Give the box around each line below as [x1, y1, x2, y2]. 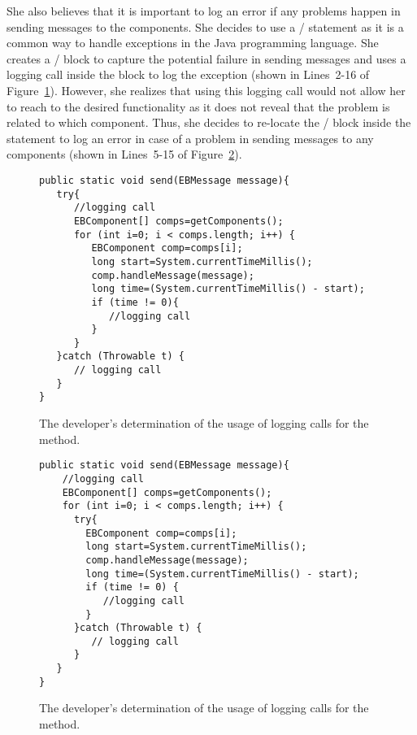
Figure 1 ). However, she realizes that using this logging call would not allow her [7, 81, 406, 98]
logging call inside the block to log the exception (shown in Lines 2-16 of [7, 66, 370, 83]
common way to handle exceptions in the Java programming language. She [7, 34, 379, 51]
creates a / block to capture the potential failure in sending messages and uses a [7, 50, 406, 67]
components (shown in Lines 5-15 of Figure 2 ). [7, 146, 242, 163]
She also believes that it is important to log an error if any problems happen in [7, 2, 401, 19]
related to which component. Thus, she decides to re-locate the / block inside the [7, 114, 411, 131]
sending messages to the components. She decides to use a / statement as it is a [7, 18, 404, 35]
